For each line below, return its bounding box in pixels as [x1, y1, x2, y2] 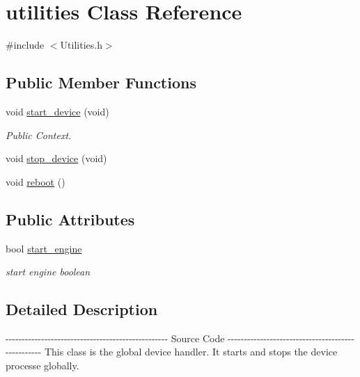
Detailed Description [6, 298, 158, 320]
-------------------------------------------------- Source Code [6, 330, 225, 345]
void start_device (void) [6, 104, 109, 118]
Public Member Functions [6, 72, 196, 93]
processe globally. [6, 358, 79, 373]
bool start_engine [6, 241, 82, 255]
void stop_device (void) [6, 151, 107, 166]
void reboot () [6, 174, 65, 188]
